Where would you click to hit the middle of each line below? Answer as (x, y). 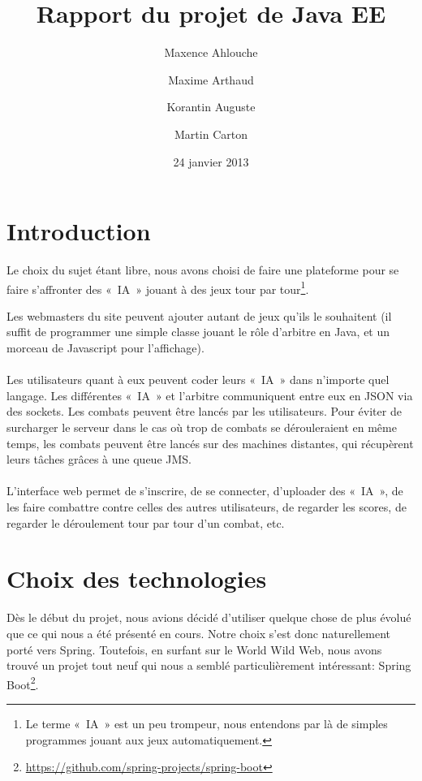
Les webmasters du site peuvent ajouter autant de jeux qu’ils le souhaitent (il (199, 315)
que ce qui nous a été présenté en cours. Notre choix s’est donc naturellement (198, 633)
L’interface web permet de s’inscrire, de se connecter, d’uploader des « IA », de (205, 491)
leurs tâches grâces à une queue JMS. (99, 459)
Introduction (79, 231)
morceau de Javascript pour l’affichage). (105, 348)
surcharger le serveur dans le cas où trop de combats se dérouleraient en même (202, 427)
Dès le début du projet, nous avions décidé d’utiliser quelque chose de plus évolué (209, 617)
